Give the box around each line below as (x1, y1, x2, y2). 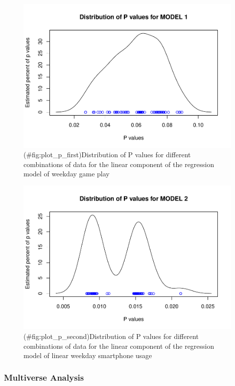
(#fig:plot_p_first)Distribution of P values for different (23, 149, 191, 160)
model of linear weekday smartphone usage (23, 350, 152, 361)
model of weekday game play (23, 169, 110, 179)
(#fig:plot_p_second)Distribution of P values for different (23, 331, 199, 341)
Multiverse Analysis (4, 371, 84, 383)
